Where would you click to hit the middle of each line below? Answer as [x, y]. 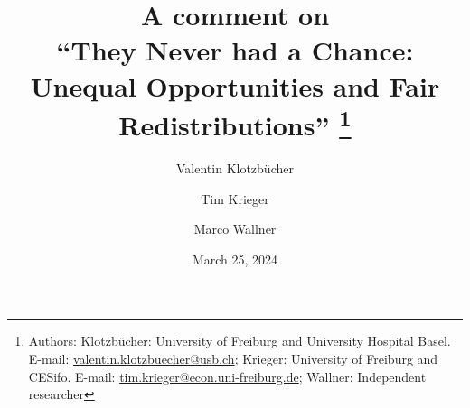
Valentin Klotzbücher [235, 168]
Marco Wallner [235, 229]
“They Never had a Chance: [235, 50]
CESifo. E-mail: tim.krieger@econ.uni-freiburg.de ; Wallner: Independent [227, 376]
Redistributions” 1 [235, 123]
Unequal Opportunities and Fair [235, 85]
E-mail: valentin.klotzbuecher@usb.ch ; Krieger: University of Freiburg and [233, 358]
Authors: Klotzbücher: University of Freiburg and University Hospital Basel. [240, 341]
